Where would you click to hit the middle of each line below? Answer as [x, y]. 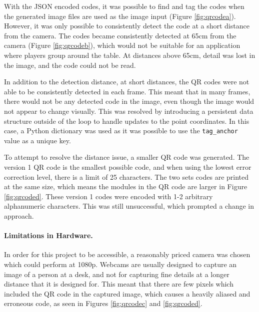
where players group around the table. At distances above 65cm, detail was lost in [130, 55]
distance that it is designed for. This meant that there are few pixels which [119, 284]
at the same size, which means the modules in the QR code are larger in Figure [126, 186]
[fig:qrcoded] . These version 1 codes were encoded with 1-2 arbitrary [108, 196]
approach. [19, 215]
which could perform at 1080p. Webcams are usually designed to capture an [120, 264]
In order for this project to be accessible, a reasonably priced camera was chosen [127, 254]
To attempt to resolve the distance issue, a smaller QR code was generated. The [127, 157]
